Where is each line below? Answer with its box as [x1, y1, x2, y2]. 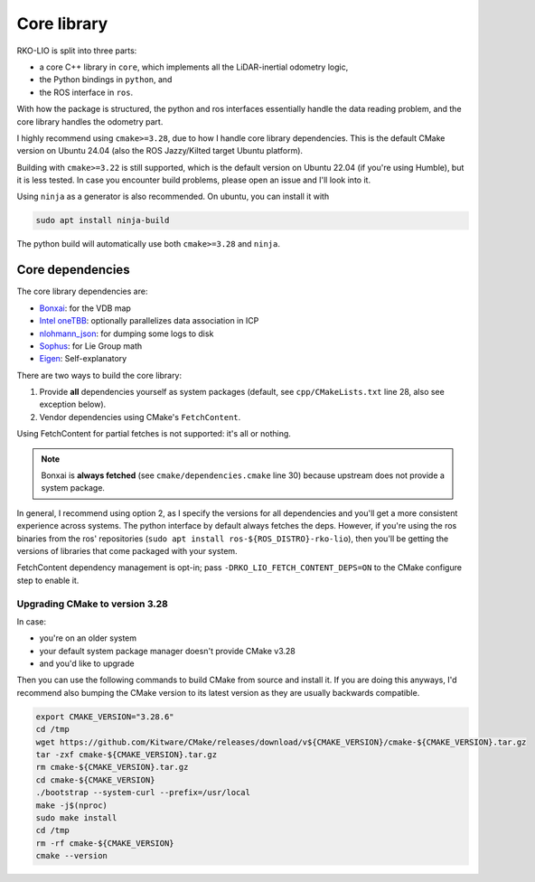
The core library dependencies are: [16, 286, 148, 297]
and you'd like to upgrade [39, 658, 135, 669]
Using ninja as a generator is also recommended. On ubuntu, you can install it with [16, 191, 330, 202]
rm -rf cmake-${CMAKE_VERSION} [35, 838, 175, 849]
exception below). [39, 399, 107, 410]
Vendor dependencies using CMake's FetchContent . [39, 411, 241, 422]
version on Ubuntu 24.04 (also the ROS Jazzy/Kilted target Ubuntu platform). [16, 145, 303, 156]
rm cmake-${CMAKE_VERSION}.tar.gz [35, 762, 189, 773]
